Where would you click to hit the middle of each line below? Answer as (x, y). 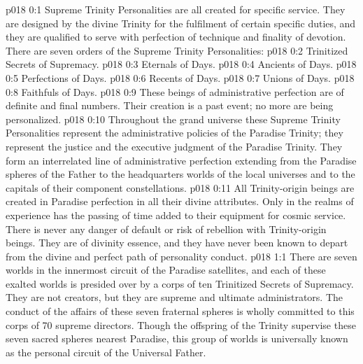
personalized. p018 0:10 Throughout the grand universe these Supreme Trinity (173, 119)
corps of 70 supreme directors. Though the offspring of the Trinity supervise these (181, 324)
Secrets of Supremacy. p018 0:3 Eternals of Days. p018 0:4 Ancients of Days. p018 (181, 64)
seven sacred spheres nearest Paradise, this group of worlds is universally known (177, 338)
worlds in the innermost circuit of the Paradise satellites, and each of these (166, 270)
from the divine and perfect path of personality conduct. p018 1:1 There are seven (181, 256)
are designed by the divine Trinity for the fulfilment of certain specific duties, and (181, 23)
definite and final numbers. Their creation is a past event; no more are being (170, 105)
